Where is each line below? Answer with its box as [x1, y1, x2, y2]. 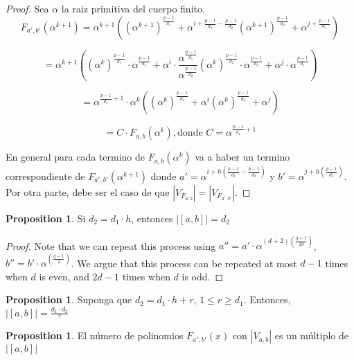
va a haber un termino [195, 150, 290, 164]
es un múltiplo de [274, 328, 348, 343]
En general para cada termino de [6, 150, 145, 164]
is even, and [39, 269, 89, 283]
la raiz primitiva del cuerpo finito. [61, 1, 205, 15]
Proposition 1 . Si [6, 210, 86, 225]
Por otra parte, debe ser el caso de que [6, 184, 170, 199]
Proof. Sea [6, 1, 49, 15]
